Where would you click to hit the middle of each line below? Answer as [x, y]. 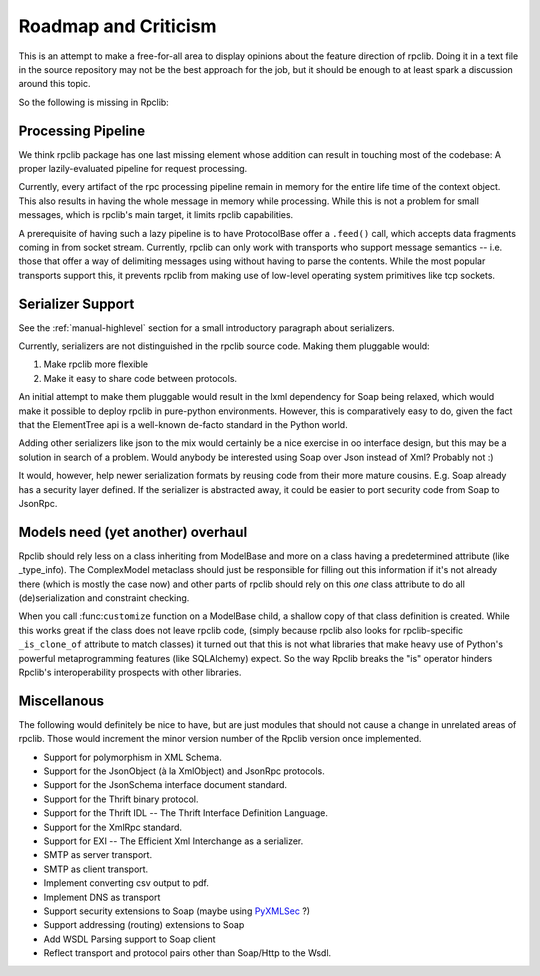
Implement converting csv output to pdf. [126, 883]
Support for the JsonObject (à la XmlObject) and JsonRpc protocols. [184, 771]
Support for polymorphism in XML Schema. [132, 757]
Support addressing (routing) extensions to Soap [144, 925]
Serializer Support [76, 303]
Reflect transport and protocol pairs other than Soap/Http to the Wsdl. [187, 953]
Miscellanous [61, 700]
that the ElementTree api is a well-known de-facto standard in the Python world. [183, 424]
